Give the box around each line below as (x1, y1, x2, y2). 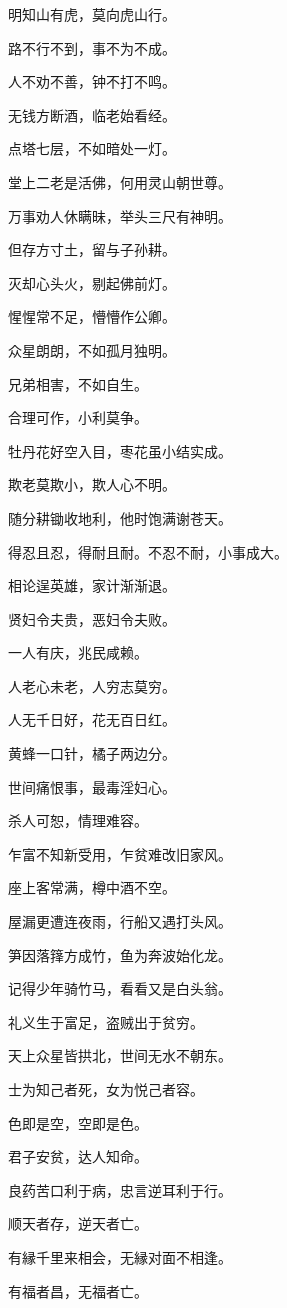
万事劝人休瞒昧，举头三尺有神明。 (8, 205, 232, 226)
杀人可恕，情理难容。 (8, 810, 148, 831)
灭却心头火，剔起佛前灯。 (8, 272, 176, 293)
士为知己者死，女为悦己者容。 (8, 1079, 204, 1099)
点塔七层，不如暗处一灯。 (8, 138, 176, 159)
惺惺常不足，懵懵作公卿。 (8, 306, 176, 327)
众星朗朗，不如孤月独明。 (8, 339, 176, 360)
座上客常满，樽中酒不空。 (8, 877, 176, 898)
